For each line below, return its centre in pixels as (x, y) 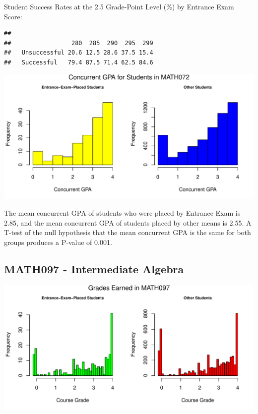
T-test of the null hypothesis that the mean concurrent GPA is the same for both (128, 232)
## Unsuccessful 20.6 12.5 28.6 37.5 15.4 (79, 53)
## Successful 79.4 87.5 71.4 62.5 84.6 (79, 62)
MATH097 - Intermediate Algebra (94, 268)
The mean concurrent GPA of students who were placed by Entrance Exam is (122, 213)
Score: (13, 16)
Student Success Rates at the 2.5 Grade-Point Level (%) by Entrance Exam (119, 6)
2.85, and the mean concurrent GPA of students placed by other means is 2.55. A (128, 222)
